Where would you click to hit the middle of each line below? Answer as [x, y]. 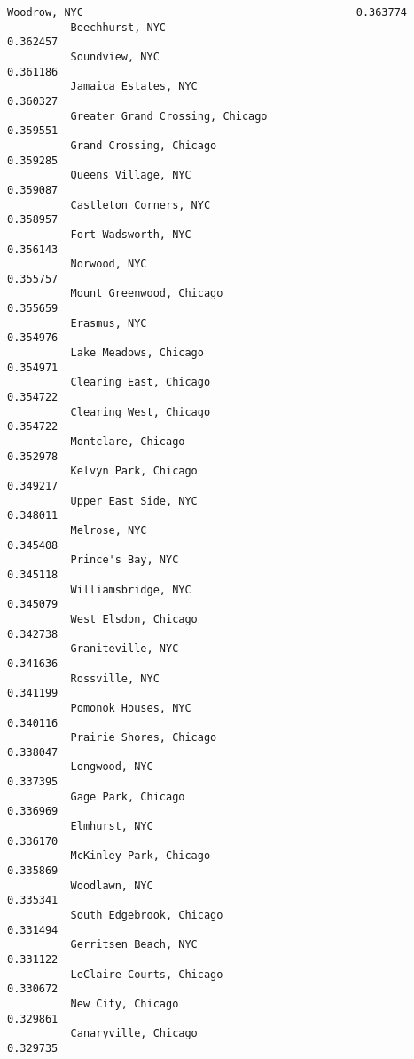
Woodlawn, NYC [112, 885]
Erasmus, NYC [109, 323]
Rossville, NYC [115, 678]
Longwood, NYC [112, 767]
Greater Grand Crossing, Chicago [169, 116]
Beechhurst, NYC [118, 27]
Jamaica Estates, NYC [134, 87]
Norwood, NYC [109, 264]
